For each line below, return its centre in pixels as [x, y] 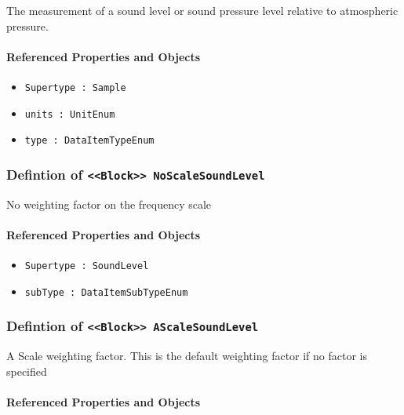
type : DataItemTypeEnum [89, 141]
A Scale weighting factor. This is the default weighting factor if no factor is [187, 356]
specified [27, 371]
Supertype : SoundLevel [87, 266]
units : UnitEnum [70, 114]
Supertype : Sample [75, 87]
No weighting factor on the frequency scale [109, 204]
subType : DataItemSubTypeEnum [106, 292]
